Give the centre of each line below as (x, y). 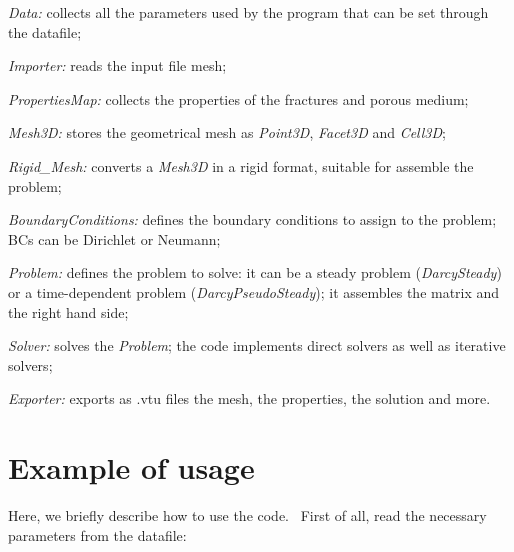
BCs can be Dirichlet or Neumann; (114, 238)
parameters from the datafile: (97, 534)
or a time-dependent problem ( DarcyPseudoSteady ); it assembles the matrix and (254, 291)
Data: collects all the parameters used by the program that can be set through (248, 12)
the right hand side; (68, 311)
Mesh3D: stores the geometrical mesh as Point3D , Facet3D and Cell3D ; (227, 132)
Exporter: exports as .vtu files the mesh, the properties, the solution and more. (249, 398)
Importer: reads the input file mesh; (117, 65)
